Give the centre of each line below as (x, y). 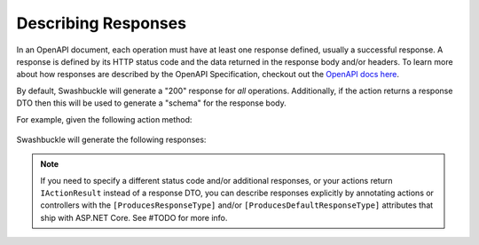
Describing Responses (101, 23)
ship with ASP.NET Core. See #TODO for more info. (134, 217)
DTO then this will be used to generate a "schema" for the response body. (152, 103)
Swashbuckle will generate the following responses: (111, 139)
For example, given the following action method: (104, 119)
